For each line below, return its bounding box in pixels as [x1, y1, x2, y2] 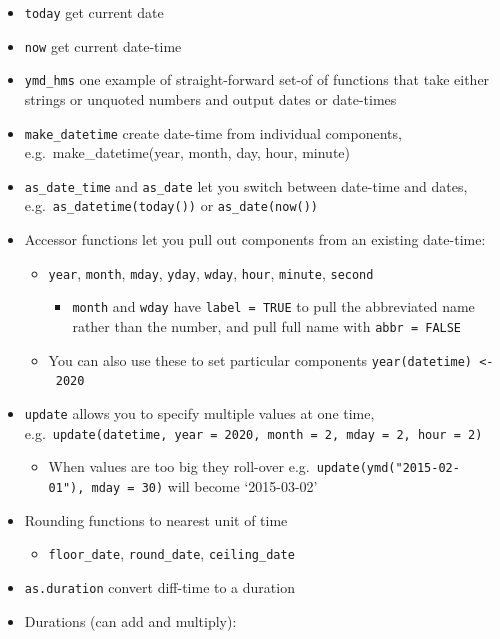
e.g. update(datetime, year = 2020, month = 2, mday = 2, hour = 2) [24, 422, 483, 443]
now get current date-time [24, 35, 182, 56]
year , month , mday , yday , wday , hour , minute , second [48, 262, 374, 283]
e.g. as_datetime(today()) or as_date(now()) [24, 195, 319, 216]
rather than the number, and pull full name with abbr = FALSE [72, 316, 462, 337]
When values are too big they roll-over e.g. [48, 456, 310, 477]
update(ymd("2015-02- [316, 461, 460, 476]
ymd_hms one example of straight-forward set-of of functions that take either [24, 69, 490, 90]
